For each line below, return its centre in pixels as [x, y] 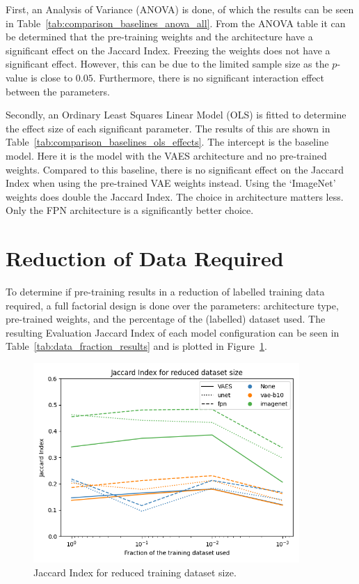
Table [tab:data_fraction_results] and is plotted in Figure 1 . [136, 346]
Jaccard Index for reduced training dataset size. [135, 572]
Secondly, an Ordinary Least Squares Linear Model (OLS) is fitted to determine [176, 115]
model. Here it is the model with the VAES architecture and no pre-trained [166, 155]
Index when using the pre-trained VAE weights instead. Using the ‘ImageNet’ [171, 183]
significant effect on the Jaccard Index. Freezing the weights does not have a [168, 50]
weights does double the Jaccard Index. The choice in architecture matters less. [175, 196]
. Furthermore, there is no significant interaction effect [209, 77]
